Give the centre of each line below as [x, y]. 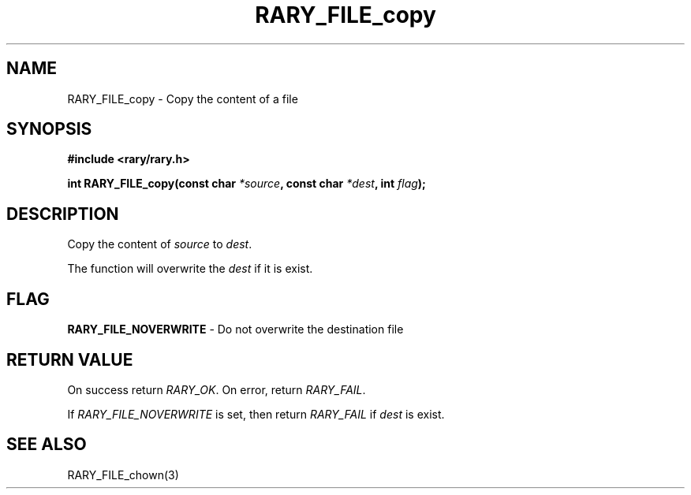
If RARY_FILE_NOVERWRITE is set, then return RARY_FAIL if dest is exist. [256, 414]
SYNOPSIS [49, 129]
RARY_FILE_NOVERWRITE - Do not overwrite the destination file [235, 329]
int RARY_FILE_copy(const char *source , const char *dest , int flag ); [247, 184]
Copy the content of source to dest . [160, 244]
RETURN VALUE [70, 359]
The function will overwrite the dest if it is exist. [190, 269]
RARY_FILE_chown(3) [123, 475]
